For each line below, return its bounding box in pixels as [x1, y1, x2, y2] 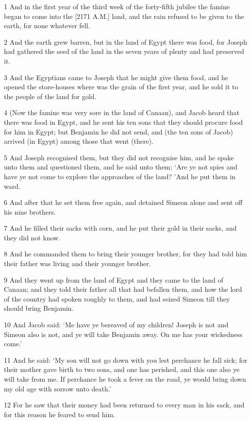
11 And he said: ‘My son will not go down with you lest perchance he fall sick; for [4, 354, 248, 365]
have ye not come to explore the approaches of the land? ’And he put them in [4, 171, 235, 181]
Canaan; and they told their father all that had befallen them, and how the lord [4, 284, 242, 294]
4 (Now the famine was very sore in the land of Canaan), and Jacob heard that [4, 107, 240, 118]
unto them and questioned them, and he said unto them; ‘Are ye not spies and [4, 162, 238, 172]
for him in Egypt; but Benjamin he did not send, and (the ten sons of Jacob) [4, 126, 233, 136]
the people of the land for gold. [4, 91, 97, 101]
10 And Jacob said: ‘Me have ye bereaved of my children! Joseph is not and [4, 320, 229, 330]
